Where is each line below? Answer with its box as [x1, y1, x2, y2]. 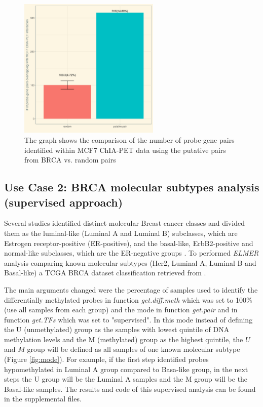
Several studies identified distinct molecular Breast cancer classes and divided [4, 218, 245, 228]
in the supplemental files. [4, 393, 82, 404]
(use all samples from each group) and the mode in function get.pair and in [4, 304, 238, 315]
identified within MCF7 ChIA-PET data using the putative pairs [24, 144, 226, 155]
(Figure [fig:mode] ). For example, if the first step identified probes [4, 354, 209, 364]
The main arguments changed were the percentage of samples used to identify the [4, 284, 258, 295]
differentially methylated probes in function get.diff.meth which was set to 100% [4, 294, 252, 305]
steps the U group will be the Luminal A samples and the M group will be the [4, 374, 248, 384]
